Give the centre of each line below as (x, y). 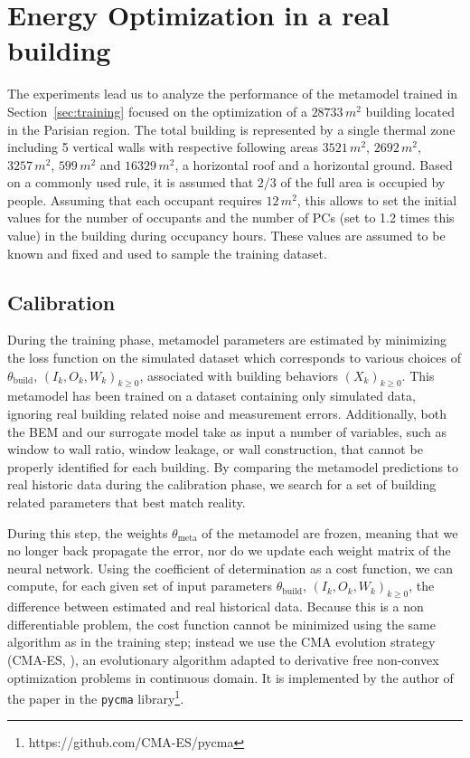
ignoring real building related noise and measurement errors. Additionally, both (227, 414)
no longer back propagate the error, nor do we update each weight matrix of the (229, 550)
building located (410, 111)
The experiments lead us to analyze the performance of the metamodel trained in (233, 94)
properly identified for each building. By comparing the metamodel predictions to (233, 466)
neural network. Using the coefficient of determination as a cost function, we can (230, 568)
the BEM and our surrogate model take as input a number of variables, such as (227, 431)
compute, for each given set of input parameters (140, 586)
